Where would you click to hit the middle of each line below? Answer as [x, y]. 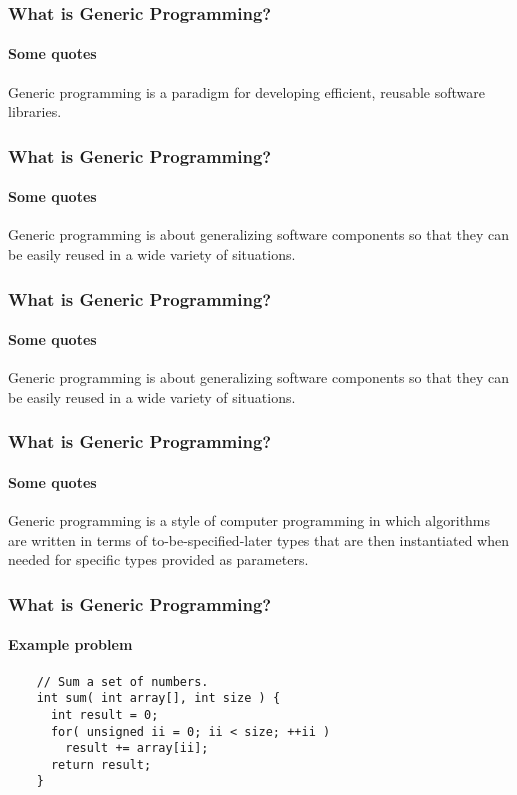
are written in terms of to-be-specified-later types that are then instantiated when [258, 539]
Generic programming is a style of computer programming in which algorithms [249, 520]
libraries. [35, 111]
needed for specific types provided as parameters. [158, 559]
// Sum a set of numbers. [122, 681]
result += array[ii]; [137, 748]
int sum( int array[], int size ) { [158, 698]
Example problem [70, 644]
